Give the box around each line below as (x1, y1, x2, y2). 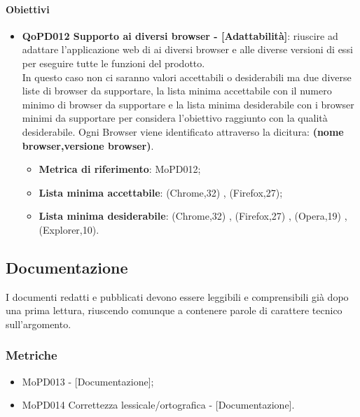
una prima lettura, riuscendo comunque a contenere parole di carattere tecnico (6, 303, 342, 318)
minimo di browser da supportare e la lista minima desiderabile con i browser (22, 97, 354, 111)
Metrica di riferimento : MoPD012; (39, 162, 201, 176)
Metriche (6, 346, 57, 364)
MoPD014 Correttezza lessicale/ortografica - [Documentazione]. (22, 397, 295, 412)
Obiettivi (6, 1, 50, 16)
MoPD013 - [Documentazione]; (22, 374, 154, 388)
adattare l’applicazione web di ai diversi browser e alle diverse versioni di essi (22, 42, 353, 57)
